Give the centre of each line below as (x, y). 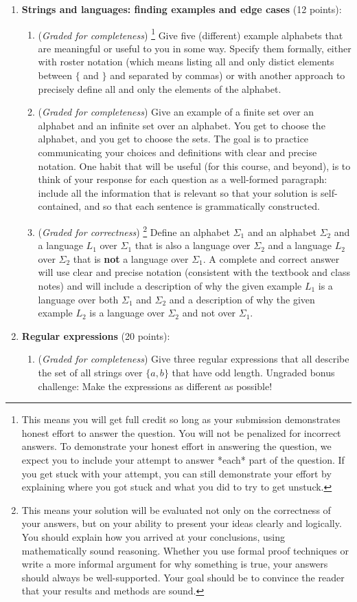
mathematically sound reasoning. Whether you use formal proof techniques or (185, 550)
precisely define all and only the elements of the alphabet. (160, 88)
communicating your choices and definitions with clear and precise (177, 152)
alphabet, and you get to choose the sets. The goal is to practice (173, 139)
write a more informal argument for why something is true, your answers (175, 564)
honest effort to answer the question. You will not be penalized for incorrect (181, 432)
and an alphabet (282, 232)
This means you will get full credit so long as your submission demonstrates (181, 419)
